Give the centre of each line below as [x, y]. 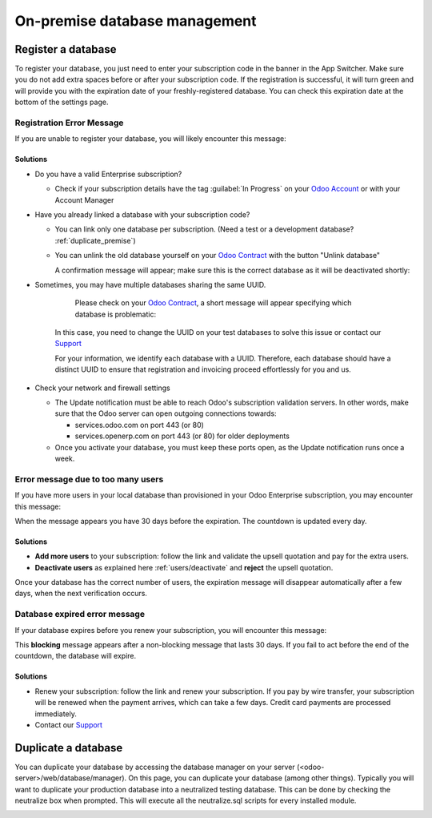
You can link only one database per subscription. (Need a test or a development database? [204, 229]
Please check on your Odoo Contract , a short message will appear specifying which [213, 303]
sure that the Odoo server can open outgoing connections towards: [166, 413]
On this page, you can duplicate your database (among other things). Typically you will [271, 778]
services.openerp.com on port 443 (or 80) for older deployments [182, 436]
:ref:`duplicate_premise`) [95, 240]
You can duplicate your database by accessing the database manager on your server [155, 767]
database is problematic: [115, 314]
